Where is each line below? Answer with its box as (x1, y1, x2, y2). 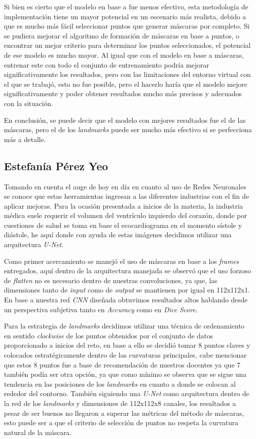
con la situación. (4, 98, 53, 108)
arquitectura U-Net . (4, 239, 64, 250)
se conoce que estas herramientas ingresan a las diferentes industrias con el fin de (4, 191, 249, 201)
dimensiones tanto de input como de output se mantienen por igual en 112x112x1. (4, 285, 250, 295)
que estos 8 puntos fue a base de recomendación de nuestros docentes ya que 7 (4, 359, 241, 369)
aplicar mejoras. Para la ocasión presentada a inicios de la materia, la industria (4, 200, 243, 211)
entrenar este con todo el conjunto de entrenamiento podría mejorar (4, 59, 210, 70)
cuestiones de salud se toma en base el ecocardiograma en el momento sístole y (4, 219, 242, 230)
